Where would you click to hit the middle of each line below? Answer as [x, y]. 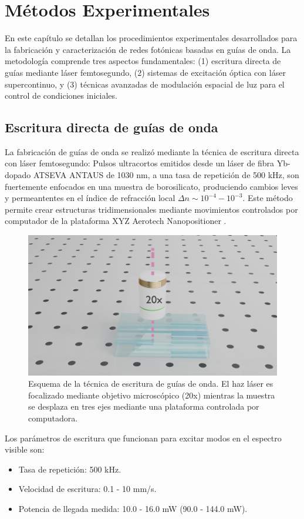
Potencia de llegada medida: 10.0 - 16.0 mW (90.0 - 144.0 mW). [133, 508]
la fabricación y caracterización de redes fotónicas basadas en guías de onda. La [148, 49]
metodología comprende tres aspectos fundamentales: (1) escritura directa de [143, 61]
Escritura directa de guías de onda [112, 127]
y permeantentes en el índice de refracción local [90, 198]
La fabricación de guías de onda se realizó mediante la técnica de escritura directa [152, 151]
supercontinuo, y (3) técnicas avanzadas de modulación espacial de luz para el [145, 84]
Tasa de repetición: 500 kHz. [70, 469]
